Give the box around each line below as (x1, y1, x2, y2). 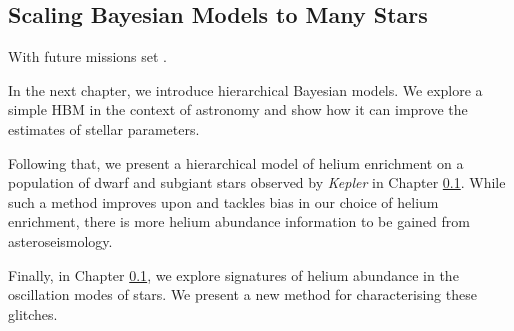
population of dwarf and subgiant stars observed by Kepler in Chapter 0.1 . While (8, 172, 506, 193)
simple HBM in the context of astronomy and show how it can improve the (8, 99, 468, 120)
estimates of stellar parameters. (8, 118, 200, 139)
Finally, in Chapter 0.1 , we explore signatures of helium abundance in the (8, 264, 459, 285)
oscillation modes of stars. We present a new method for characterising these (8, 284, 477, 305)
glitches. (8, 303, 58, 324)
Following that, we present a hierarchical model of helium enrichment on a (8, 152, 464, 173)
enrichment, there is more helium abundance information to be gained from (8, 211, 470, 232)
